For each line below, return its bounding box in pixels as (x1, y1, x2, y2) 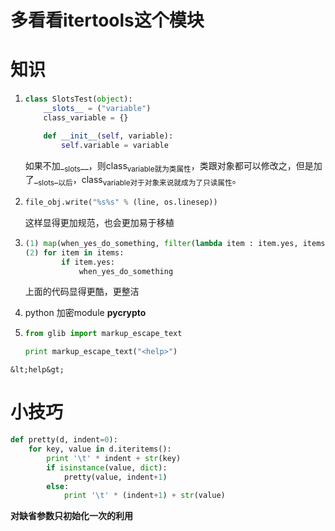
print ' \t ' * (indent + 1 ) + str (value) (63, 491, 226, 501)
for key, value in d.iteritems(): (28, 444, 172, 455)
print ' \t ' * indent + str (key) (46, 453, 182, 463)
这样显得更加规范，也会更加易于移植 (24, 216, 175, 228)
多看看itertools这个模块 (10, 9, 205, 32)
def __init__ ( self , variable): (43, 131, 174, 141)
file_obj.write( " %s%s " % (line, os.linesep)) (24, 197, 218, 208)
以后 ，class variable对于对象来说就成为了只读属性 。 (58, 174, 242, 188)
